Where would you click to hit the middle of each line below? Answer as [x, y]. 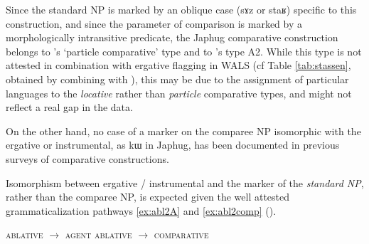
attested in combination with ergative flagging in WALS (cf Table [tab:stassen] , [178, 65]
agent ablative [98, 234]
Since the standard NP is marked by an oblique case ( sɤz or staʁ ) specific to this [181, 9]
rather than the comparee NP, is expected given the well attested [148, 197]
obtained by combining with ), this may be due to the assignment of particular [177, 79]
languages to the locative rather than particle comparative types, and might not [179, 93]
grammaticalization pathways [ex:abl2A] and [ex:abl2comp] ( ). [141, 210]
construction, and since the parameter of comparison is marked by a [154, 23]
